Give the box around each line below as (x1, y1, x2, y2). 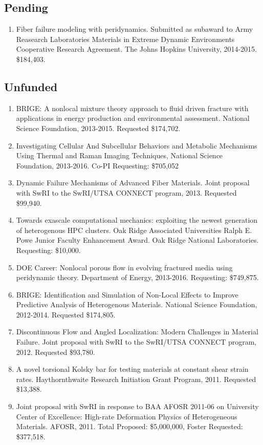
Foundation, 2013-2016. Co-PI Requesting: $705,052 (16, 160, 179, 171)
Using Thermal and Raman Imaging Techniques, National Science (16, 150, 223, 161)
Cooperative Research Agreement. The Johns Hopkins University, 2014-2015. (16, 44, 257, 54)
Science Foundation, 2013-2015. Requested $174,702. (16, 122, 181, 133)
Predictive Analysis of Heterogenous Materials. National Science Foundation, (16, 299, 257, 310)
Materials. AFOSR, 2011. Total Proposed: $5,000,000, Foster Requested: (16, 421, 243, 432)
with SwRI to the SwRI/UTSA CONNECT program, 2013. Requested (16, 187, 237, 198)
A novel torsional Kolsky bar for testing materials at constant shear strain (16, 364, 249, 374)
